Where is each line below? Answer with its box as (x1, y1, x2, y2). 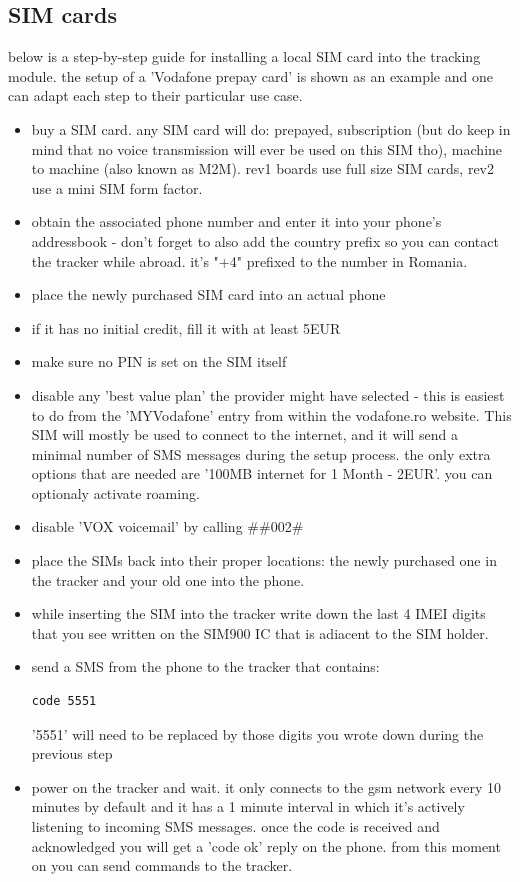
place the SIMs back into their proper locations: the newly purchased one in (31, 550, 497, 571)
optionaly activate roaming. (31, 482, 200, 503)
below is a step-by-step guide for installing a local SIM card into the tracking (8, 46, 481, 67)
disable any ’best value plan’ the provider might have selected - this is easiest (31, 384, 505, 405)
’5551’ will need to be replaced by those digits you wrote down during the (31, 723, 484, 744)
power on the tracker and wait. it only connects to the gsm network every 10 (31, 776, 502, 797)
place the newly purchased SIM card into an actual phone (31, 284, 386, 305)
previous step (31, 743, 113, 764)
